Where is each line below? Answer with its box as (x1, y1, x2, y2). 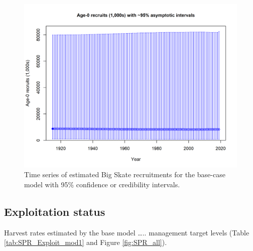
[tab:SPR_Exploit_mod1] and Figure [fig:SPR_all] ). (4, 237, 167, 247)
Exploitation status (4, 204, 105, 219)
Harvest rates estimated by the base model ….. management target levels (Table (4, 227, 249, 237)
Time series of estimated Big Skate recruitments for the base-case (24, 169, 225, 180)
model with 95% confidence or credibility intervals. (24, 179, 180, 190)
